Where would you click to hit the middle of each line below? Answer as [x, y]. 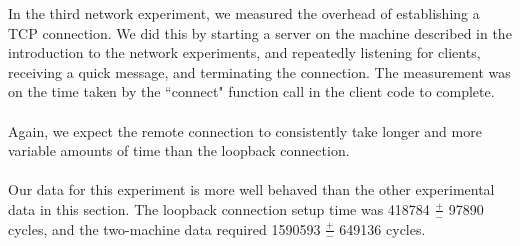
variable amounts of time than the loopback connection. [179, 150]
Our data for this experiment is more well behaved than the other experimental [251, 189]
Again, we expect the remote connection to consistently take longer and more [245, 130]
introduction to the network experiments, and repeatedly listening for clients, [244, 52]
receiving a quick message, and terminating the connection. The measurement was [259, 71]
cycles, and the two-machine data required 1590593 [164, 228]
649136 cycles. [382, 228]
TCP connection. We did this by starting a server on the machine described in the [260, 32]
